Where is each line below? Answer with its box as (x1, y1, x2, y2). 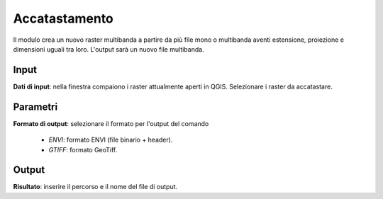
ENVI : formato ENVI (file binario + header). (48, 135, 173, 144)
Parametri (13, 101, 58, 113)
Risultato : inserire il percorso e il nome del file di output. (13, 183, 178, 191)
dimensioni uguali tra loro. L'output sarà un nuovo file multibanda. (13, 45, 205, 53)
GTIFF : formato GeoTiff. (48, 145, 118, 154)
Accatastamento (13, 11, 113, 26)
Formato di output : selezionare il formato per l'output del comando (13, 119, 209, 127)
